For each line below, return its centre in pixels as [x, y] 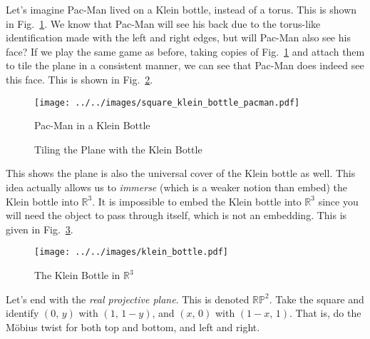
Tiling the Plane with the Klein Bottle [118, 149]
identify [22, 313]
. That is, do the [325, 313]
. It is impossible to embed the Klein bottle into [197, 201]
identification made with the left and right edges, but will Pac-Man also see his [178, 37]
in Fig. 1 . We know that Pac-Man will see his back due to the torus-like [163, 23]
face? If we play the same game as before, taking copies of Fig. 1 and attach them [185, 51]
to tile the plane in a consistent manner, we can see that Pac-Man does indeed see [185, 65]
